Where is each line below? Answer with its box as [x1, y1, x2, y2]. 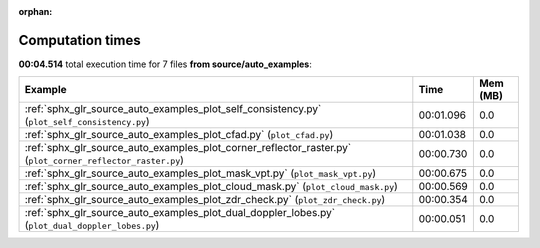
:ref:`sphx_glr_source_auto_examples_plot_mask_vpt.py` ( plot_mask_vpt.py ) [24, 166, 377, 180]
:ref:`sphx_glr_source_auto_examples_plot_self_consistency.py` [24, 102, 322, 116]
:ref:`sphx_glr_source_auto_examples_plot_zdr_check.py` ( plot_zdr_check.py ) [24, 193, 386, 207]
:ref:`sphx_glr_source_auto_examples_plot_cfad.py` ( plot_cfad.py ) [24, 128, 334, 142]
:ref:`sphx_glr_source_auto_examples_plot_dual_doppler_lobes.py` [24, 206, 335, 220]
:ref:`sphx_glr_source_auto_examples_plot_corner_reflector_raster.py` [24, 141, 352, 155]
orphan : [18, 6, 53, 17]
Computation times [18, 31, 141, 49]
